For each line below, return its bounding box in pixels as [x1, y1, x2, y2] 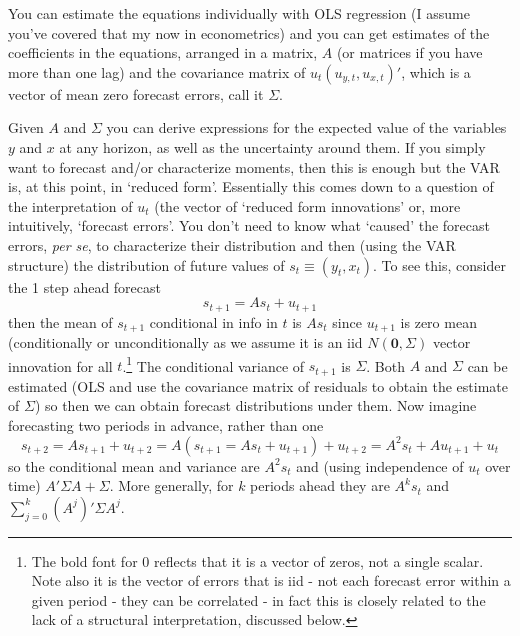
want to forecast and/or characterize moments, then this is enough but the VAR [8, 156, 500, 177]
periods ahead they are [250, 475, 390, 496]
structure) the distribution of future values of [8, 254, 285, 275]
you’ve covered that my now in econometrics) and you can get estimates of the [8, 22, 490, 43]
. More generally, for [109, 475, 234, 496]
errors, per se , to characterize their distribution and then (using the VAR [8, 234, 456, 255]
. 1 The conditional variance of [122, 352, 305, 376]
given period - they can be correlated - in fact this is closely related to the [31, 589, 486, 610]
